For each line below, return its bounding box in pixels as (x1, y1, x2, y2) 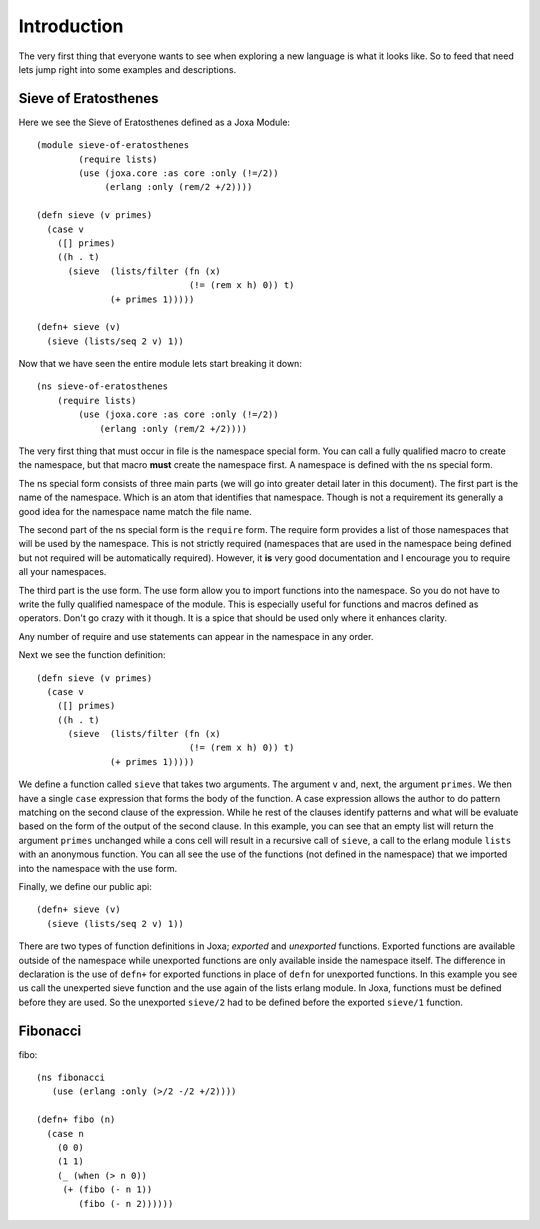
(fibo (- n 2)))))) (78, 1198, 174, 1209)
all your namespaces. (18, 566, 107, 578)
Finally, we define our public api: (18, 880, 152, 892)
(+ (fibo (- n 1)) (62, 1184, 153, 1195)
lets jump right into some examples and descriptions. (18, 63, 237, 75)
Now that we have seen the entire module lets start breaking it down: (18, 358, 302, 370)
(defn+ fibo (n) (36, 1114, 116, 1125)
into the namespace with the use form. (18, 862, 178, 874)
